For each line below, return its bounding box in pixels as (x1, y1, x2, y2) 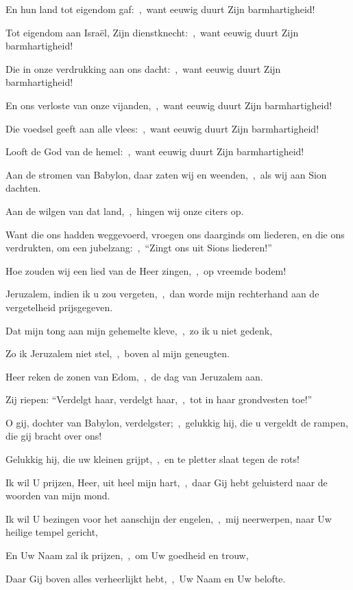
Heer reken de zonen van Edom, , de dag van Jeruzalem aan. (5, 369, 263, 383)
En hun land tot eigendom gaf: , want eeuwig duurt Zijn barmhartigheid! (5, 2, 315, 16)
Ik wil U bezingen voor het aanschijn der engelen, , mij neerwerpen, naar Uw (5, 511, 332, 525)
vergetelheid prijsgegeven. (5, 299, 113, 314)
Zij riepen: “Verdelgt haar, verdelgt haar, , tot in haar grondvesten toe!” (5, 392, 313, 407)
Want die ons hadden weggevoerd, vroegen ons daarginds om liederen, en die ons (5, 227, 345, 241)
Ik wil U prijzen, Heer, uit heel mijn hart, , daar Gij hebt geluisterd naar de (5, 475, 328, 489)
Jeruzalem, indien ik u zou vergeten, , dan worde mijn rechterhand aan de (5, 286, 319, 301)
